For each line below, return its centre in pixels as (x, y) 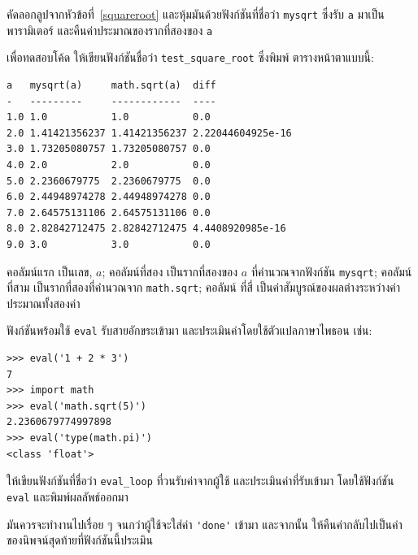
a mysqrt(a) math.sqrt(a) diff (111, 85)
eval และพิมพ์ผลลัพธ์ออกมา (67, 496)
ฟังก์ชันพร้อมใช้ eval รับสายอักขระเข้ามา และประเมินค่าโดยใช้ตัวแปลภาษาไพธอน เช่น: (189, 330)
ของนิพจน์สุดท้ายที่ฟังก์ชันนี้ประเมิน (80, 540)
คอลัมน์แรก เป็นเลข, (50, 271)
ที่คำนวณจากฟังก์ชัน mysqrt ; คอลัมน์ (331, 271)
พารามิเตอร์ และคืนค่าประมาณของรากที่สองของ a (110, 30)
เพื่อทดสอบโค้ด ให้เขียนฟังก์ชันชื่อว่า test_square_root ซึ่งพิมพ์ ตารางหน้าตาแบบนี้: (190, 57)
